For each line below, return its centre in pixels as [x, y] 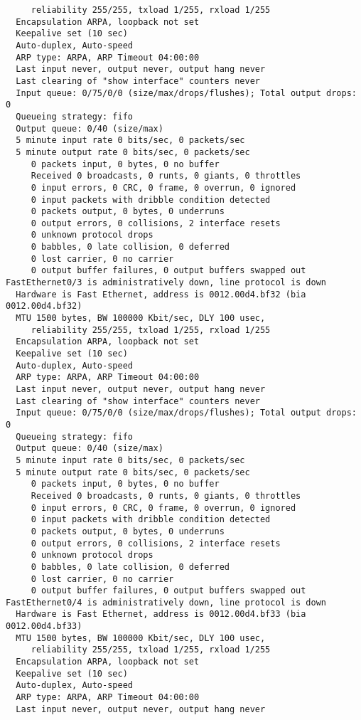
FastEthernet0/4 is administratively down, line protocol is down [166, 602]
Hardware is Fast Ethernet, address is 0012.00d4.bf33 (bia [161, 614]
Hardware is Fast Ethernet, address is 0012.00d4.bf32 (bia [161, 294]
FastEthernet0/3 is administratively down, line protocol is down [166, 283]
